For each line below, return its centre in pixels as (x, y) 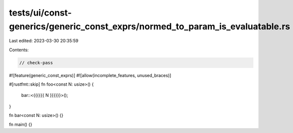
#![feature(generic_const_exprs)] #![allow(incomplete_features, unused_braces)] (90, 75)
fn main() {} (21, 124)
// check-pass (36, 63)
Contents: (19, 50)
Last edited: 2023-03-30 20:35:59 (44, 41)
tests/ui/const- (40, 13)
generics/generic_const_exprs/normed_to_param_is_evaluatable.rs (150, 26)
